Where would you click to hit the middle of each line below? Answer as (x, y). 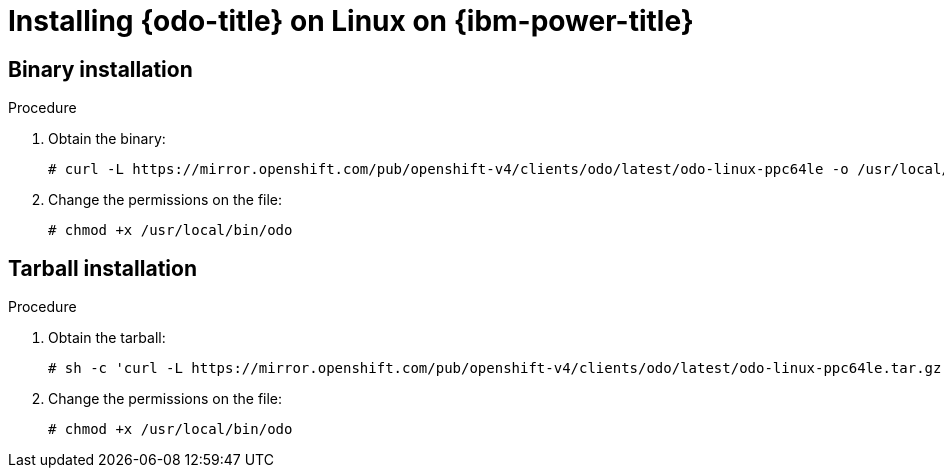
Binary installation (100, 69)
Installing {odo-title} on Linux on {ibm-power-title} (351, 21)
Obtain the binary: (107, 139)
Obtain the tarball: (107, 338)
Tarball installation (102, 268)
